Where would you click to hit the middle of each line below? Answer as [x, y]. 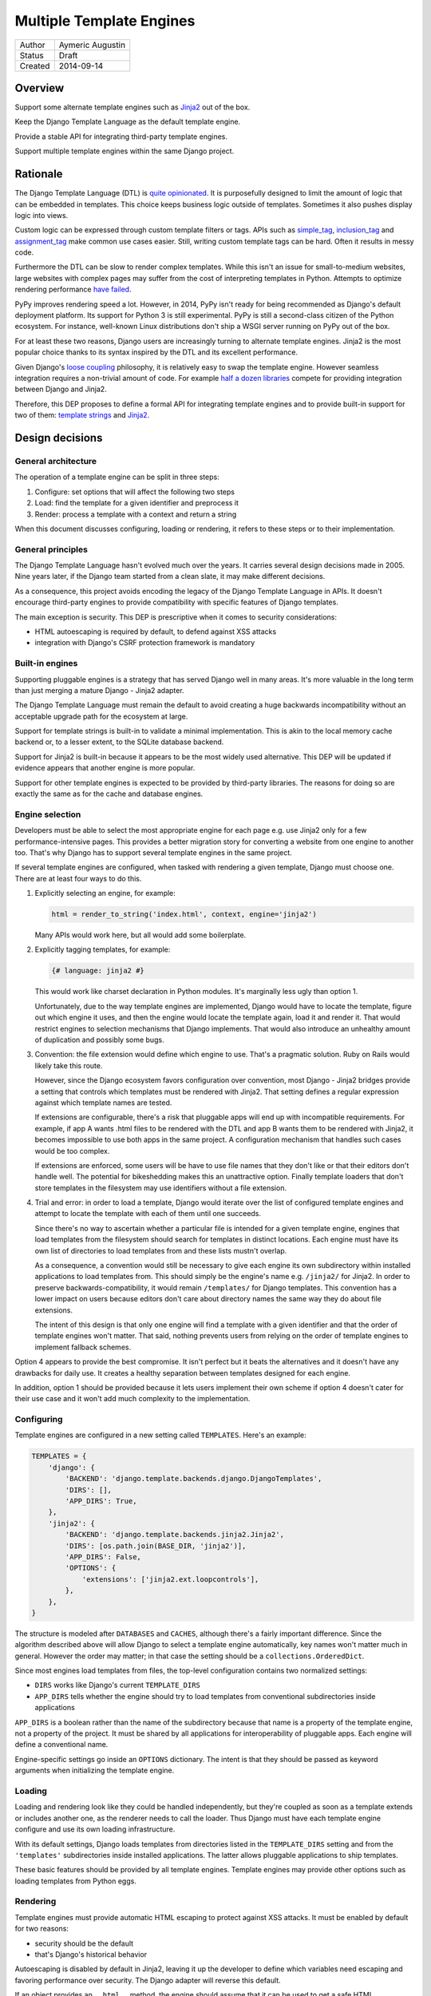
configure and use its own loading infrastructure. [95, 1829]
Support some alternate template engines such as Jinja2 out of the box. [132, 107]
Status [32, 55]
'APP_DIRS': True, [101, 1501]
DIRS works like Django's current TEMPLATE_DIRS [118, 1685]
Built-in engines [46, 663]
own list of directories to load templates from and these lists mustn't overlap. [161, 1250]
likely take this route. [69, 1065]
